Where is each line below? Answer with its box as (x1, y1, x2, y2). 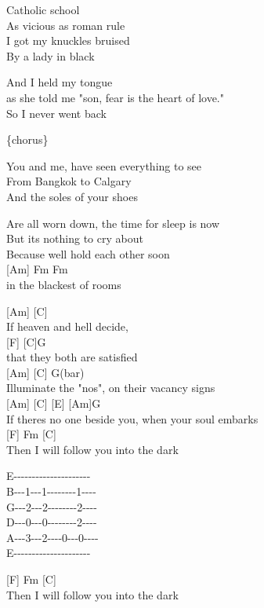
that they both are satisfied (6, 349, 138, 365)
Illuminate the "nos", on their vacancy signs (6, 379, 215, 396)
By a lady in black (6, 47, 95, 64)
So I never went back (6, 104, 107, 121)
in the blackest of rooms (6, 276, 121, 292)
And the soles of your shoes (6, 188, 138, 204)
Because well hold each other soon (6, 245, 170, 262)
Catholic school (6, 2, 80, 17)
